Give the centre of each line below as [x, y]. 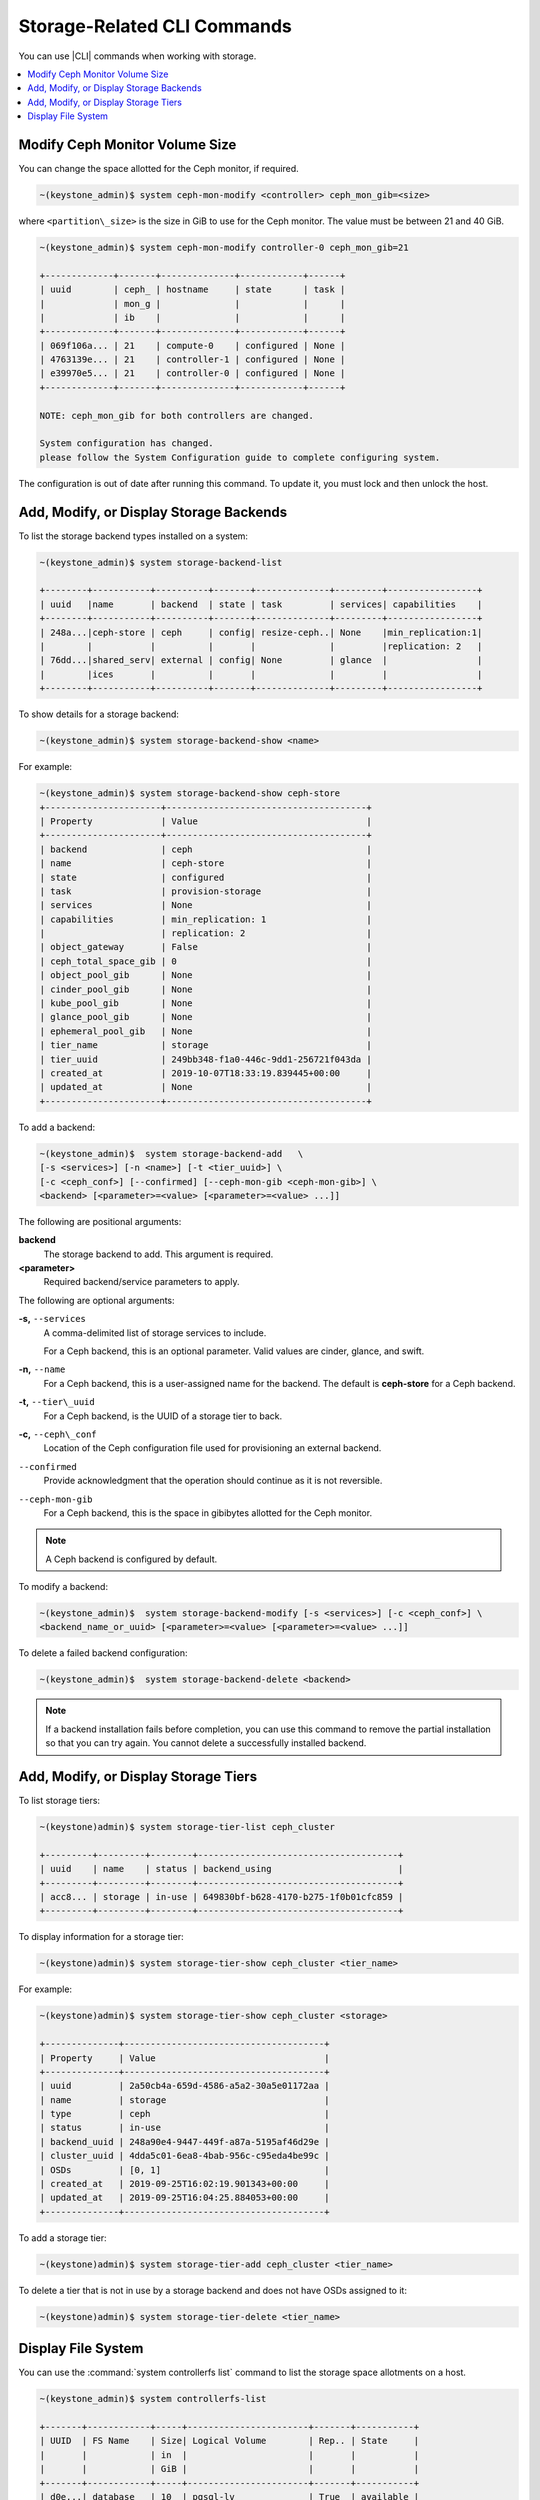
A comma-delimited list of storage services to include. [155, 1332]
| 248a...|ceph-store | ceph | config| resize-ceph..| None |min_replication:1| [261, 632]
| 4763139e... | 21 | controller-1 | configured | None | [192, 359]
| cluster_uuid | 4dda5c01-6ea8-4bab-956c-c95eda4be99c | [184, 2156]
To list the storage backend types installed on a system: [133, 536]
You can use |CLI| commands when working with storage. [137, 56]
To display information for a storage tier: [101, 1937]
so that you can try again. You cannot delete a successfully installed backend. [206, 1743]
